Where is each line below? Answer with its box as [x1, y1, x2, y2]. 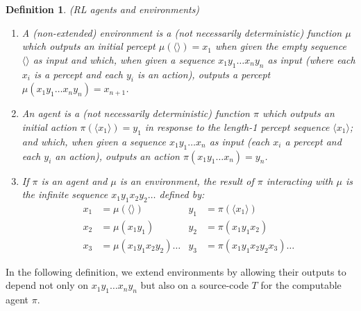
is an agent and [41, 173, 108, 188]
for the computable [260, 278, 342, 292]
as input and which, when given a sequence [33, 52, 215, 66]
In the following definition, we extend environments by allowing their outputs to [6, 264, 346, 278]
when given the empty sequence [215, 39, 346, 53]
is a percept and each [33, 66, 123, 81]
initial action [22, 119, 77, 134]
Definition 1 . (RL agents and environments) [6, 2, 200, 16]
